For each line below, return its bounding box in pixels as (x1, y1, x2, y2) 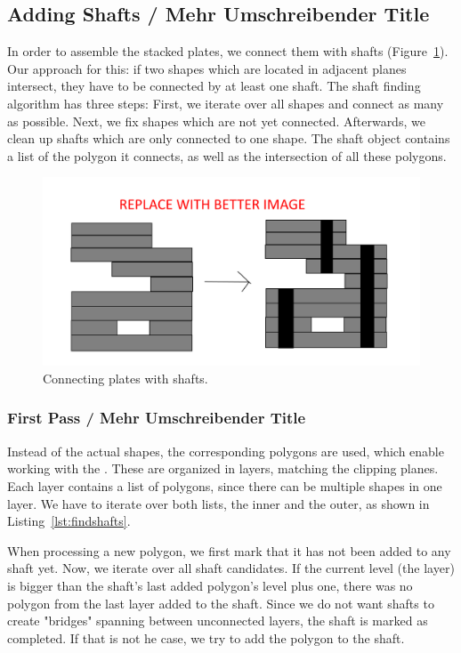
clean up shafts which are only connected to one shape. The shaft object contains (7, 129, 450, 148)
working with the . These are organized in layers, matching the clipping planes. (7, 459, 439, 478)
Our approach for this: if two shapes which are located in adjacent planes (7, 59, 407, 77)
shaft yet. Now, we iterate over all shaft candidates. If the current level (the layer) (7, 559, 455, 577)
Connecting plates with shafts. (43, 368, 208, 387)
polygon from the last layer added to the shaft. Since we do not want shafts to (7, 593, 434, 612)
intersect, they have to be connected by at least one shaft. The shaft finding (7, 77, 421, 95)
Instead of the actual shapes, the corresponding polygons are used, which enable (7, 441, 444, 460)
